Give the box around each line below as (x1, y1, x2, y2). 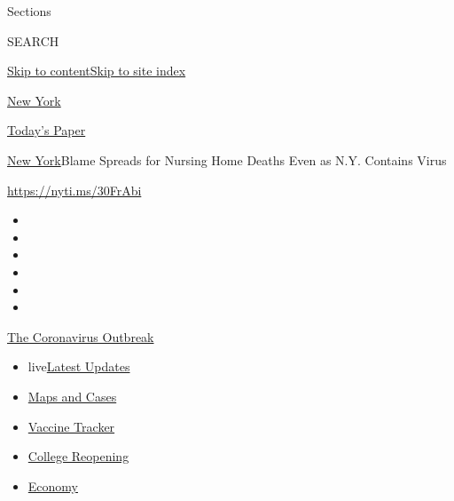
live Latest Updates (27, 357, 130, 376)
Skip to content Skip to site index (7, 61, 186, 80)
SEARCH (7, 31, 59, 50)
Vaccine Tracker (27, 417, 115, 435)
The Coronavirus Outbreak (7, 327, 154, 346)
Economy (27, 476, 78, 495)
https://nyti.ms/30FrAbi (7, 180, 142, 199)
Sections (7, 2, 51, 20)
